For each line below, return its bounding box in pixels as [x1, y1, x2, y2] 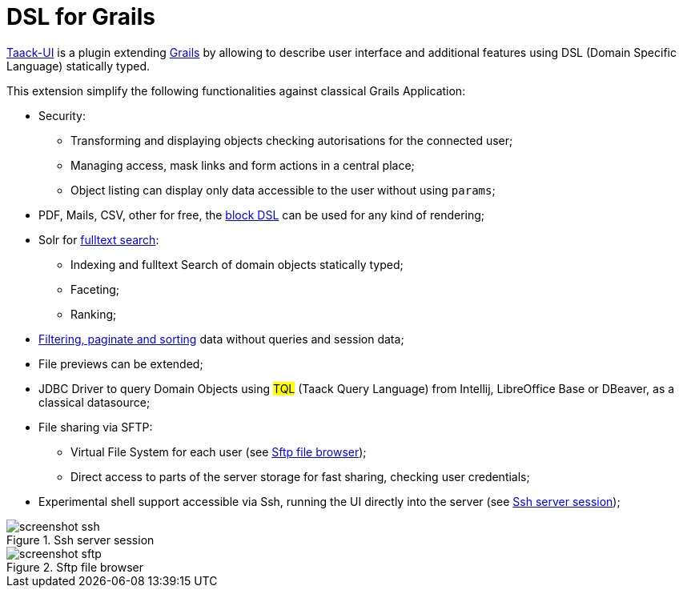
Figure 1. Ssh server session [6, 532, 155, 547]
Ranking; [70, 307, 117, 321]
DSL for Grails [6, 3, 155, 30]
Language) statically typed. [6, 58, 150, 73]
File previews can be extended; [38, 356, 203, 371]
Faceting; [70, 282, 119, 296]
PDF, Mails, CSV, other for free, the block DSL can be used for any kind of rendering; [38, 207, 485, 222]
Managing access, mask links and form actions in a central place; [70, 158, 415, 172]
